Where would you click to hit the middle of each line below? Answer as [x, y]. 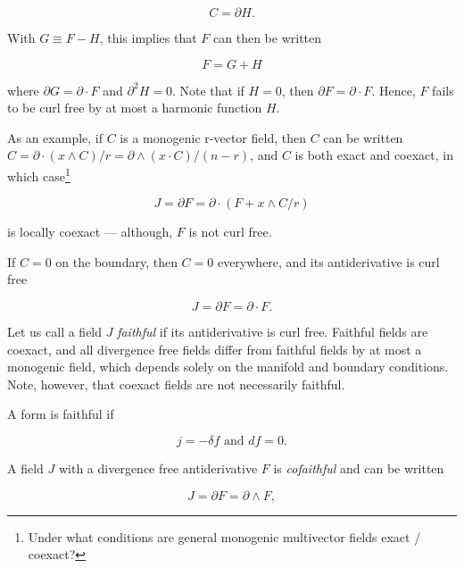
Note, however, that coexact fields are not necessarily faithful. [176, 384]
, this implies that [148, 38]
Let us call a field [55, 331]
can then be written [268, 38]
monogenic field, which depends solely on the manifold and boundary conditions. [228, 367]
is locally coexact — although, [90, 232]
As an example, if [55, 137]
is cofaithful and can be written [359, 468]
